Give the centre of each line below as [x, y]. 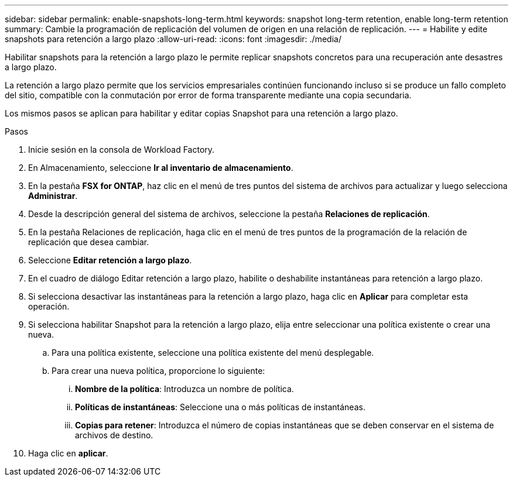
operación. [49, 306]
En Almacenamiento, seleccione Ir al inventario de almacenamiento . [161, 168]
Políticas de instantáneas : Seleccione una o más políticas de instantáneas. [220, 407]
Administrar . [53, 196]
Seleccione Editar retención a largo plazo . [110, 260]
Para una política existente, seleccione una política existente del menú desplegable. [213, 353]
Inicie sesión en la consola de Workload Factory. [122, 150]
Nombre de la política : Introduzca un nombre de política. [184, 389]
